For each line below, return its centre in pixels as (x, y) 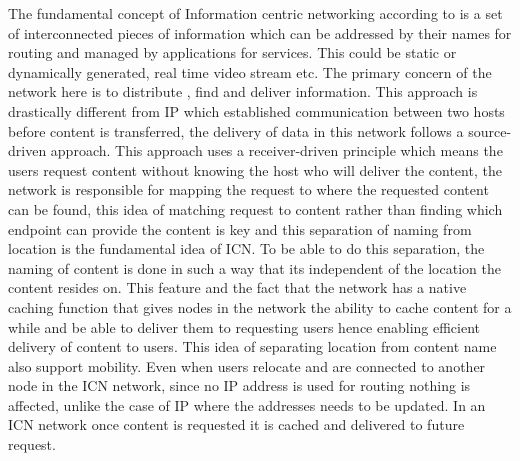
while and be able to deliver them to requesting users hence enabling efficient (244, 326)
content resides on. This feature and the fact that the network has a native (237, 287)
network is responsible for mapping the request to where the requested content (248, 189)
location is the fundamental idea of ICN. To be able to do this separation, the (246, 248)
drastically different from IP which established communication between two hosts (256, 110)
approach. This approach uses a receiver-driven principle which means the (276, 150)
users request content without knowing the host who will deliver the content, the (255, 169)
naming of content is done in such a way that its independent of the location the (254, 267)
